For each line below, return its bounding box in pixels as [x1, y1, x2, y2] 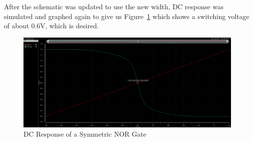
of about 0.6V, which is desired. [4, 20, 99, 31]
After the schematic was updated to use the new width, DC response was [4, 1, 224, 11]
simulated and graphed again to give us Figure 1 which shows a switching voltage [4, 11, 250, 21]
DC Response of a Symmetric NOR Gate [23, 129, 146, 139]
